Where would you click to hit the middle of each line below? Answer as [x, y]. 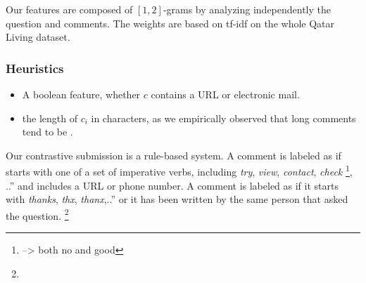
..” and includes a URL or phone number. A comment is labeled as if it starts [172, 185]
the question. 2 [37, 214]
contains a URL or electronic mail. [225, 94]
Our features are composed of [69, 9]
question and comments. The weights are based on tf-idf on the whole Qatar [170, 23]
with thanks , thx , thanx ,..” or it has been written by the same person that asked [177, 199]
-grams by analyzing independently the [247, 9]
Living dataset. [38, 37]
